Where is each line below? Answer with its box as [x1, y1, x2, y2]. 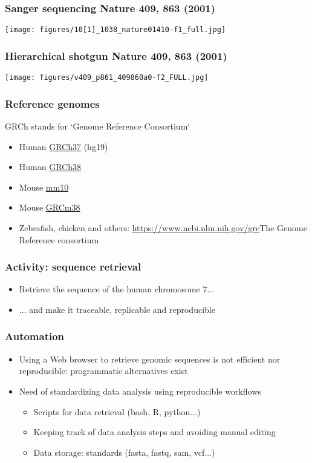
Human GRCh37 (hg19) [19, 140, 108, 153]
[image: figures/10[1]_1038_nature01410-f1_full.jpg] [5, 25, 226, 34]
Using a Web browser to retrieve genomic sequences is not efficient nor [19, 352, 281, 365]
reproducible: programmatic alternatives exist [19, 364, 188, 377]
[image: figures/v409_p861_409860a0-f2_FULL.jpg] [5, 73, 209, 82]
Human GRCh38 [19, 160, 81, 173]
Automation [5, 329, 65, 344]
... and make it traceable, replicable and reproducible [19, 303, 215, 315]
